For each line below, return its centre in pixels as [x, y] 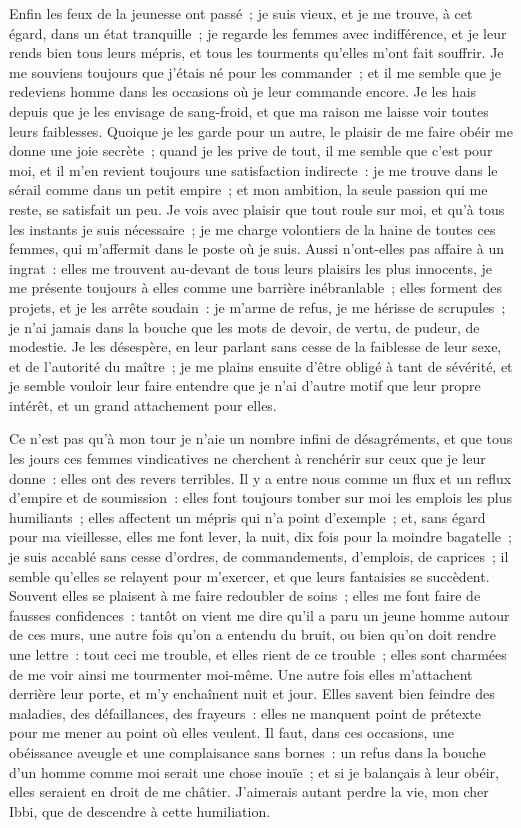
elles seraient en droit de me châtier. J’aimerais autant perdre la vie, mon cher [249, 791]
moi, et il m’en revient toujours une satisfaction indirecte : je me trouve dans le [253, 169]
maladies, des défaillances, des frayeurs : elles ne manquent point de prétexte [245, 712]
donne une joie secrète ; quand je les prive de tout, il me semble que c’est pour [251, 150]
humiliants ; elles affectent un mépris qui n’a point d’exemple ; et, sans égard [247, 516]
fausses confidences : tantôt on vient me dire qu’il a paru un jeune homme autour [259, 614]
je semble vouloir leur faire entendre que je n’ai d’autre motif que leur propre [245, 385]
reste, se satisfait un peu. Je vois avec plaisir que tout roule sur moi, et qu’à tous [257, 208]
